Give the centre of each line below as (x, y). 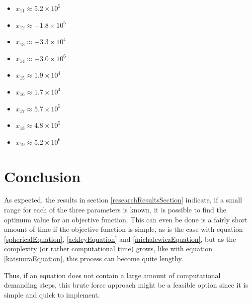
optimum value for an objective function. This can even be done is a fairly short (126, 219)
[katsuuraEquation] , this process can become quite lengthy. (94, 258)
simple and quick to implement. (52, 294)
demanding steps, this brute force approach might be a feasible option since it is (126, 285)
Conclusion (42, 176)
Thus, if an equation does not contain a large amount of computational (112, 275)
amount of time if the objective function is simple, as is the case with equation (124, 229)
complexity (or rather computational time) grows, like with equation (108, 249)
